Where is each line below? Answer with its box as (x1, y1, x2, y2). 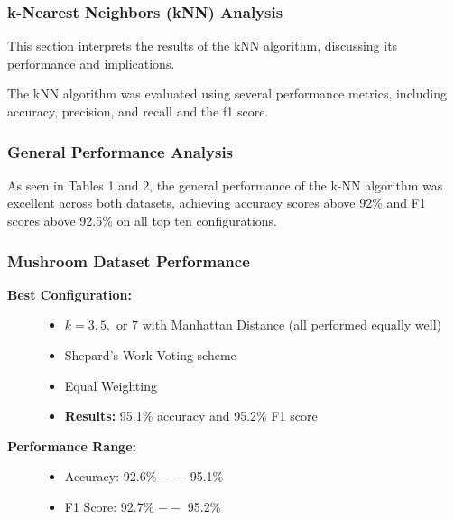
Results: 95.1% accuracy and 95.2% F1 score (64, 406, 318, 425)
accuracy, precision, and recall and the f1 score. (7, 102, 269, 120)
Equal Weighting (64, 376, 157, 395)
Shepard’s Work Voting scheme (64, 346, 236, 364)
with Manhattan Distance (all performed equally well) (142, 315, 442, 334)
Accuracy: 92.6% (64, 467, 157, 486)
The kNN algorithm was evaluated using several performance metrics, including (7, 84, 447, 103)
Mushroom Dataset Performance (7, 249, 250, 272)
